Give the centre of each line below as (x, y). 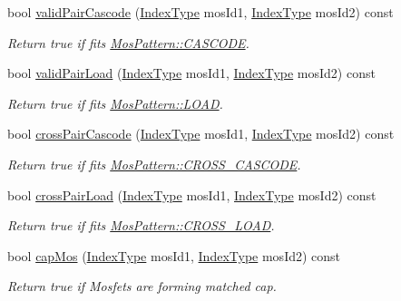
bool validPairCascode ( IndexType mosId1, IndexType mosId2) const (200, 12)
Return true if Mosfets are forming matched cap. (142, 286)
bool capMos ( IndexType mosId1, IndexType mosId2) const (174, 255)
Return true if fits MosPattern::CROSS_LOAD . (141, 225)
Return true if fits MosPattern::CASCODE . (128, 42)
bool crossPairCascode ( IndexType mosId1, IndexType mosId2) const (201, 134)
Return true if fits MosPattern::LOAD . (115, 103)
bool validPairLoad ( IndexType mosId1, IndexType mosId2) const (191, 73)
